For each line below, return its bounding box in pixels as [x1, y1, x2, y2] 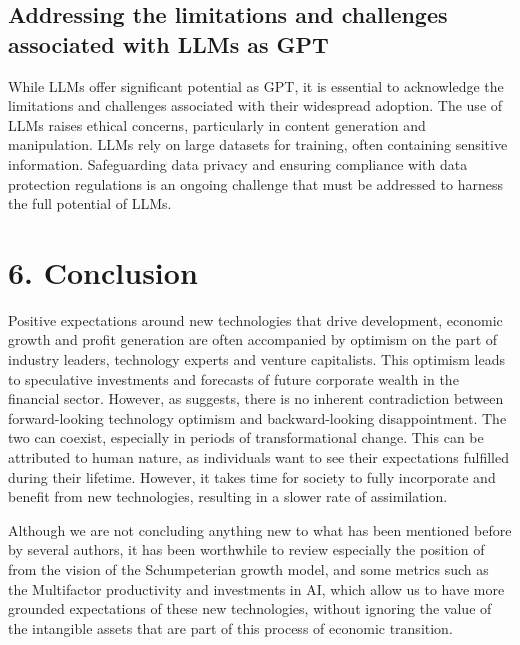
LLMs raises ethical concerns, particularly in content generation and [8, 114, 426, 135]
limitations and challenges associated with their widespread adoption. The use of [8, 95, 503, 116]
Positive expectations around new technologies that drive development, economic [8, 309, 503, 330]
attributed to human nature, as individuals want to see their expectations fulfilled [8, 447, 509, 468]
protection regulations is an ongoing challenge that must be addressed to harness [8, 173, 503, 194]
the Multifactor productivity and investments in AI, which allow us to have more [8, 578, 505, 599]
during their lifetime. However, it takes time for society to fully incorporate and [8, 466, 496, 487]
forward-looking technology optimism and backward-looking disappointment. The [8, 407, 507, 428]
